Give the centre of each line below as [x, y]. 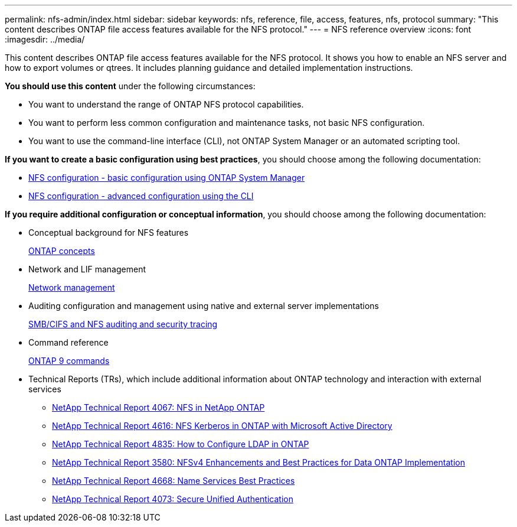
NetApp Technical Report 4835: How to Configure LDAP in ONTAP [181, 444]
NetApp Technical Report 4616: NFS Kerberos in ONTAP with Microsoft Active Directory [222, 426]
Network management [72, 287]
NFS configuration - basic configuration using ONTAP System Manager [167, 178]
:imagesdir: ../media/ [45, 39]
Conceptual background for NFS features [109, 232]
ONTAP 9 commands [69, 361]
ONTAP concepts [62, 251]
